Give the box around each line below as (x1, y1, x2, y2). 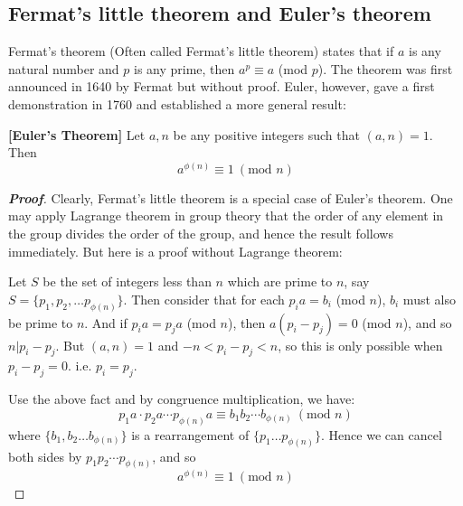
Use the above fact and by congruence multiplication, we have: (8, 389, 355, 408)
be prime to (8, 313, 73, 332)
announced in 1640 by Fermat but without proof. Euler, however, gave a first (8, 77, 435, 96)
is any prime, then (133, 59, 235, 78)
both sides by (8, 446, 82, 465)
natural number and (8, 59, 119, 78)
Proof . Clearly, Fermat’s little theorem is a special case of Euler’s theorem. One (8, 188, 453, 207)
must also (402, 289, 456, 308)
